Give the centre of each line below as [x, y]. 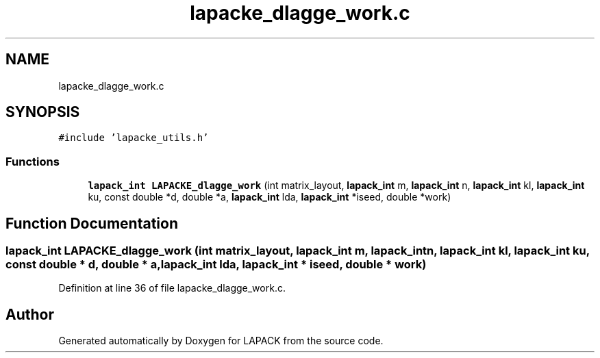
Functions [33, 161]
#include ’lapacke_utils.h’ [134, 138]
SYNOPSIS [43, 112]
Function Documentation [92, 223]
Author [30, 314]
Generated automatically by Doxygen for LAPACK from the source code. [221, 341]
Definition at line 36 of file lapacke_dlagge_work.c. [172, 288]
